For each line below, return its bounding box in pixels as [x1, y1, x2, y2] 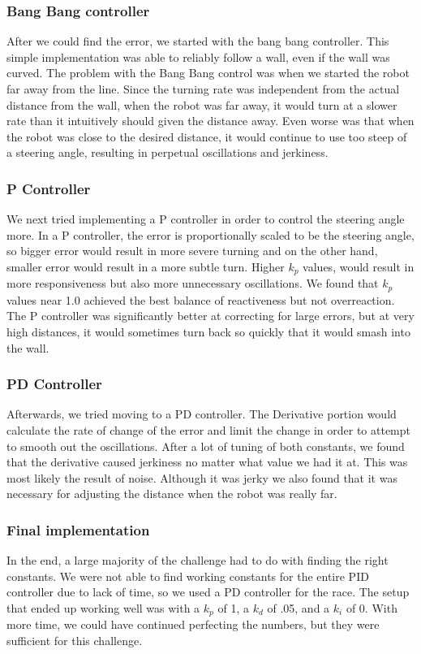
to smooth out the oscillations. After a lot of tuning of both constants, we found [6, 437, 405, 454]
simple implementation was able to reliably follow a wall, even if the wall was [6, 48, 390, 65]
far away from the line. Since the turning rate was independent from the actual [6, 80, 400, 97]
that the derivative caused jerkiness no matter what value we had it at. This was [6, 453, 408, 470]
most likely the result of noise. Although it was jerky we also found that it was [6, 469, 397, 486]
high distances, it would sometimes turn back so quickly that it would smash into [6, 323, 410, 340]
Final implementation [6, 519, 150, 539]
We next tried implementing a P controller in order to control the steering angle [6, 210, 405, 227]
